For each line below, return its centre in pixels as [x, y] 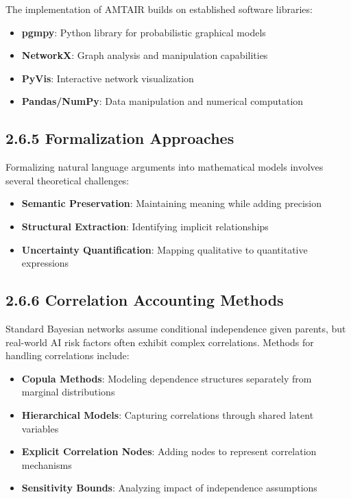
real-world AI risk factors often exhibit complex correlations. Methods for [160, 342]
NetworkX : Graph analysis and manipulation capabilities [145, 55]
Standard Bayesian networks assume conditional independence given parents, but [176, 328]
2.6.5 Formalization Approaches [120, 138]
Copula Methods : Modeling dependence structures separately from [167, 378]
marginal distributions [68, 392]
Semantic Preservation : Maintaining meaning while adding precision [172, 203]
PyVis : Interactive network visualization [108, 78]
